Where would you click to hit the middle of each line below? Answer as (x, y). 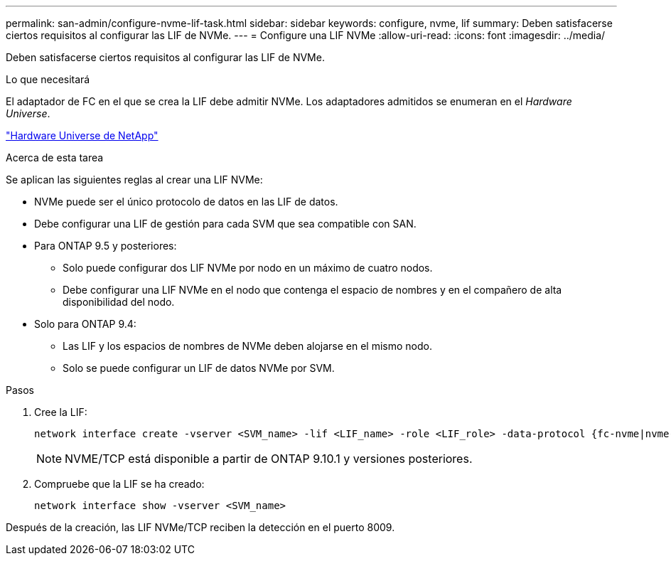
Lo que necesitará (48, 79)
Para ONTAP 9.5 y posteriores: (106, 246)
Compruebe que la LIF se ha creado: (119, 484)
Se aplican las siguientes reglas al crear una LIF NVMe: (134, 180)
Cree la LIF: (61, 412)
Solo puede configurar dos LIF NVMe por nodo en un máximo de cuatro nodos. (248, 268)
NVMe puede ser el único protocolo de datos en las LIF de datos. (186, 202)
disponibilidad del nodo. (119, 302)
